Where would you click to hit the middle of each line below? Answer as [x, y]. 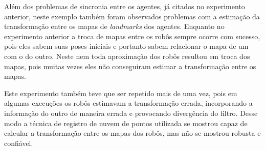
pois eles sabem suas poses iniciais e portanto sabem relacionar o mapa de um [126, 46]
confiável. [19, 143]
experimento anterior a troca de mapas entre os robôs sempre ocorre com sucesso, [132, 36]
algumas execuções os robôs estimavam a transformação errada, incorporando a [128, 103]
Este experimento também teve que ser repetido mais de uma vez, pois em [121, 93]
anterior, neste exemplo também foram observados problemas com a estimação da [132, 16]
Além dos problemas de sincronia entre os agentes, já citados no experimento [125, 6]
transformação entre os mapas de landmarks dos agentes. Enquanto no [114, 26]
